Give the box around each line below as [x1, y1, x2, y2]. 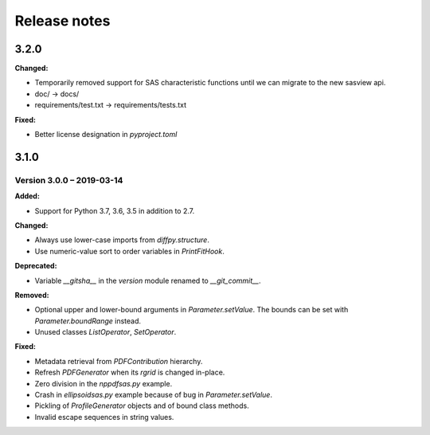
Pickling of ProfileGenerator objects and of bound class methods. [34, 401, 250, 410]
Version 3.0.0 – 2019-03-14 [14, 174, 123, 186]
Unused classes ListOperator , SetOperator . [34, 327, 177, 337]
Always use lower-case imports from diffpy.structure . [34, 235, 210, 245]
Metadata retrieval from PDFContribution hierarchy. [34, 356, 203, 366]
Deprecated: [14, 261, 57, 271]
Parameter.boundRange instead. [34, 315, 142, 326]
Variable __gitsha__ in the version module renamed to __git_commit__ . [34, 276, 262, 285]
